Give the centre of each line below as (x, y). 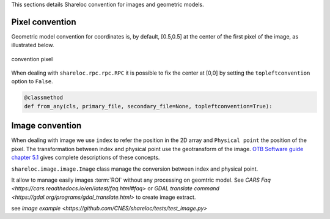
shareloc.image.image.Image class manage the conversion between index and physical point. (135, 169)
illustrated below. (33, 45)
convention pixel (32, 59)
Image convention (46, 126)
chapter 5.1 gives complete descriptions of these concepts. (86, 158)
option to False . (32, 81)
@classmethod (44, 98)
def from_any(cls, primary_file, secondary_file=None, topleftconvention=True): (148, 106)
